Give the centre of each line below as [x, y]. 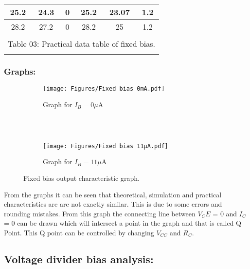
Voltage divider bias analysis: [79, 259]
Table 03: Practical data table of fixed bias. [82, 44]
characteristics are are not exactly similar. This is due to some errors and [113, 204]
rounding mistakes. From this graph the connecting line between [100, 213]
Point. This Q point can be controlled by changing [79, 232]
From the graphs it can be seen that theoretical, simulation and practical [113, 194]
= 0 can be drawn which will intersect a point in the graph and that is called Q [123, 223]
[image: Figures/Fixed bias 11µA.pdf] [106, 146]
